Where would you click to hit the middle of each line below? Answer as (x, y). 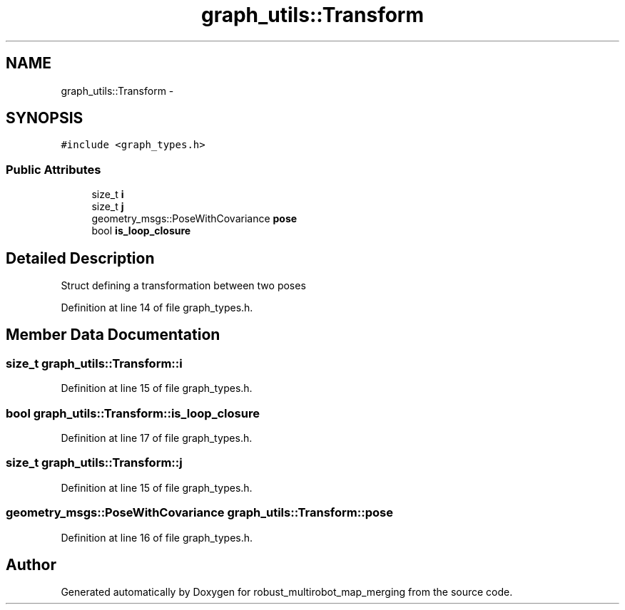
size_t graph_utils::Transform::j (94, 463)
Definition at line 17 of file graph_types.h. (157, 438)
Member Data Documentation (113, 335)
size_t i (108, 195)
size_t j (108, 207)
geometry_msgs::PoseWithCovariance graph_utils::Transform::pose (199, 513)
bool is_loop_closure (141, 231)
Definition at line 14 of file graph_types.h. (157, 308)
